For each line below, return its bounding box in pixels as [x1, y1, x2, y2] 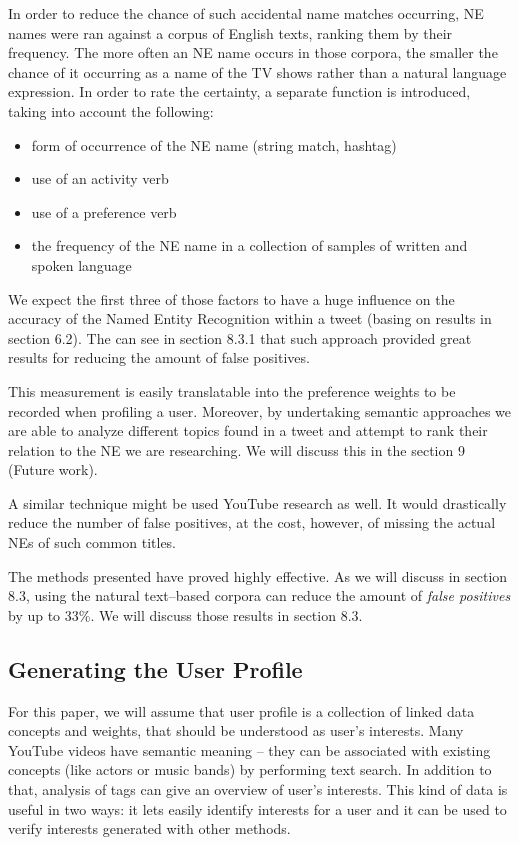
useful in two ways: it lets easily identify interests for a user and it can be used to [8, 798, 507, 819]
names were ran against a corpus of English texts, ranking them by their [8, 22, 453, 43]
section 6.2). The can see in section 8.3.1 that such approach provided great [8, 327, 472, 348]
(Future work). [8, 459, 98, 480]
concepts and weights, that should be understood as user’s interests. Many [8, 720, 464, 741]
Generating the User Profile [8, 653, 303, 684]
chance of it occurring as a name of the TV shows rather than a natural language [8, 61, 507, 82]
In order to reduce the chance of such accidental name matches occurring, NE [8, 3, 484, 23]
